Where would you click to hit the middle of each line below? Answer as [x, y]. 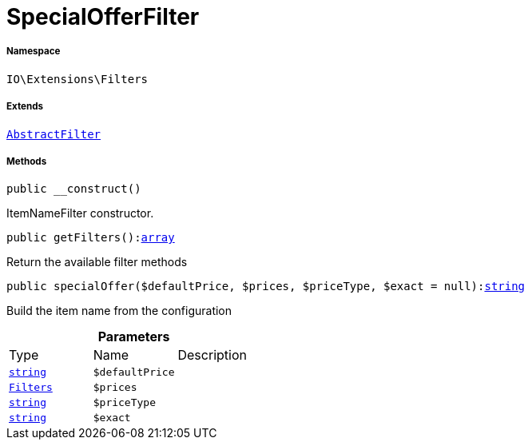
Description [212, 355]
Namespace [34, 52]
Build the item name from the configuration [119, 311]
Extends [25, 107]
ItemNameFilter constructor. [80, 213]
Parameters [134, 337]
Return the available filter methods [97, 262]
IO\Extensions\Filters [77, 79]
